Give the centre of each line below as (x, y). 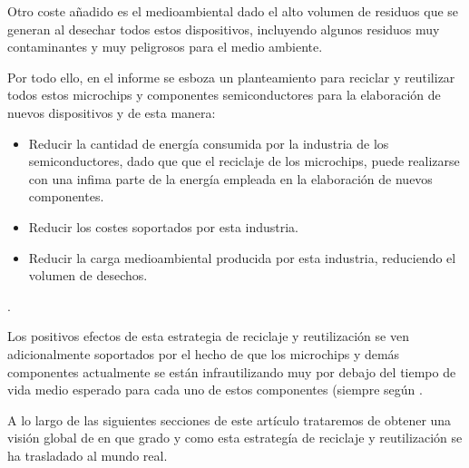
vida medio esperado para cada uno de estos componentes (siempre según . (215, 390)
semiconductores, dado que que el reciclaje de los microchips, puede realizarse (244, 161)
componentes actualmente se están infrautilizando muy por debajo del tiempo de (232, 371)
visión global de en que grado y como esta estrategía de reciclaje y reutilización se (235, 438)
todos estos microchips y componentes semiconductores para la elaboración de (224, 95)
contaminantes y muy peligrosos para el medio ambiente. (165, 47)
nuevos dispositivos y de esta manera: (112, 112)
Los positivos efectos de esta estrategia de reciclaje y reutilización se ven (208, 336)
